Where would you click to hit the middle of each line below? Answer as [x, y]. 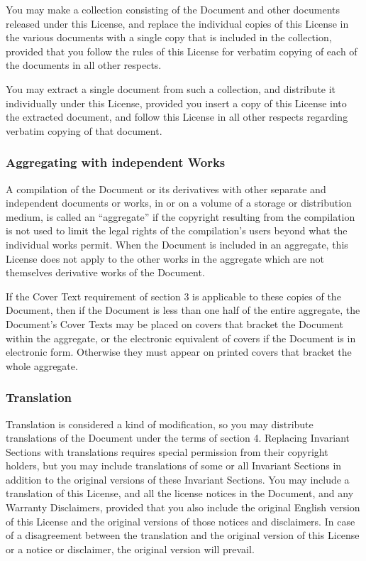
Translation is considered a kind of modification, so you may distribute [160, 424]
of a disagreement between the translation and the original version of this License [183, 535]
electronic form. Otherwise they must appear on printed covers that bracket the [179, 352]
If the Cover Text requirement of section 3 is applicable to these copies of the [173, 296]
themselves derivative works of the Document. [105, 272]
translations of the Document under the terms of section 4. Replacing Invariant [178, 438]
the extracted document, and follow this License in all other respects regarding [177, 117]
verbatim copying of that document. [84, 130]
